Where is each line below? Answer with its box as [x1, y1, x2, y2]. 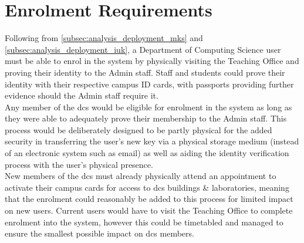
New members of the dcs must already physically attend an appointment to [5, 170, 276, 182]
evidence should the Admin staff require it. [5, 89, 158, 102]
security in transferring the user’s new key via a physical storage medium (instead [5, 135, 299, 147]
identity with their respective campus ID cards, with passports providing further [5, 77, 294, 90]
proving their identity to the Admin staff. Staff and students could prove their [5, 66, 285, 78]
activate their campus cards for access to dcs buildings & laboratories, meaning [5, 181, 289, 193]
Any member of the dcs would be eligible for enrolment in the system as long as [5, 100, 292, 113]
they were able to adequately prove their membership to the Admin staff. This [5, 112, 287, 124]
